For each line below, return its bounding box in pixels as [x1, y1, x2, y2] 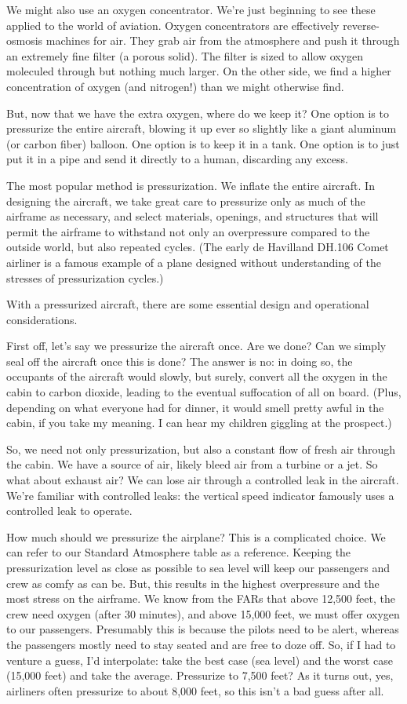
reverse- [343, 16, 380, 33]
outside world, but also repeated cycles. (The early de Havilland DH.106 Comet [6, 239, 389, 255]
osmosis [6, 32, 43, 49]
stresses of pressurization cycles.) [6, 269, 164, 286]
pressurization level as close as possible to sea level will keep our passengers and [6, 560, 390, 575]
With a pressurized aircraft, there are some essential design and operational [6, 296, 369, 312]
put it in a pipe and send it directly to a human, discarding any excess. [6, 151, 348, 167]
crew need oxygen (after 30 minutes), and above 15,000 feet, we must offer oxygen [6, 605, 400, 622]
